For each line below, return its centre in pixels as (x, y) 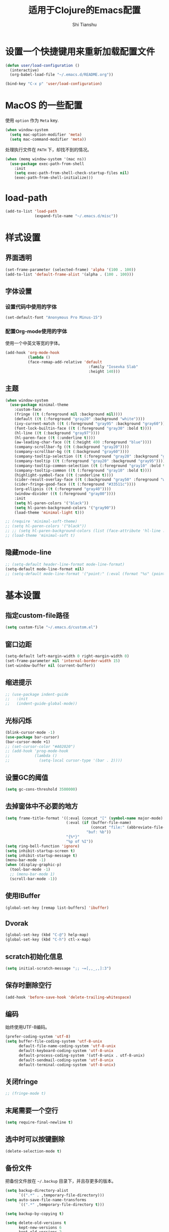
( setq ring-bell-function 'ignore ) (43, 846)
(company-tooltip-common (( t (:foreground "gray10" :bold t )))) (83, 470)
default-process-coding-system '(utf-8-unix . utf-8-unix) (81, 1055)
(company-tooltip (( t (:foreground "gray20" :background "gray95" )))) (90, 461)
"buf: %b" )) (99, 832)
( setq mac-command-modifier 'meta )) (48, 139)
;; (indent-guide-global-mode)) (41, 704)
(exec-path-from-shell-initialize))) (54, 178)
